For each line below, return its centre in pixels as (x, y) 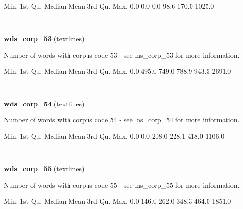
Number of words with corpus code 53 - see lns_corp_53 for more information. (122, 54)
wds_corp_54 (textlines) (44, 103)
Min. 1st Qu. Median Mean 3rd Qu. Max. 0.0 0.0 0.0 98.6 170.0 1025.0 (109, 6)
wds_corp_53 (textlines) (44, 38)
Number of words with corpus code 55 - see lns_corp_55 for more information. (122, 185)
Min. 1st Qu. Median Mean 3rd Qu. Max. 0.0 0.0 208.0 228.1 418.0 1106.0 (114, 136)
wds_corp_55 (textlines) (44, 168)
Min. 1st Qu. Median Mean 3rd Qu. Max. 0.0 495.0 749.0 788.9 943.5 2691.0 (118, 71)
